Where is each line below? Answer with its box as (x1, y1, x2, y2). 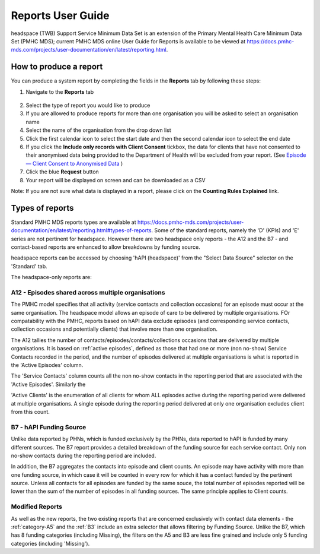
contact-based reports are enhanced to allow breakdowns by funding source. (11, 243, 201, 251)
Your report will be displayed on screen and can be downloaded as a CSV (25, 176, 206, 183)
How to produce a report (11, 62, 103, 72)
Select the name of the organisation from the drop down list (25, 126, 171, 134)
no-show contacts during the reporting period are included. (11, 452, 156, 459)
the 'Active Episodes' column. (11, 362, 84, 369)
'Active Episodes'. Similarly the (11, 381, 86, 388)
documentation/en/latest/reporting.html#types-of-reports (11, 227, 152, 234)
